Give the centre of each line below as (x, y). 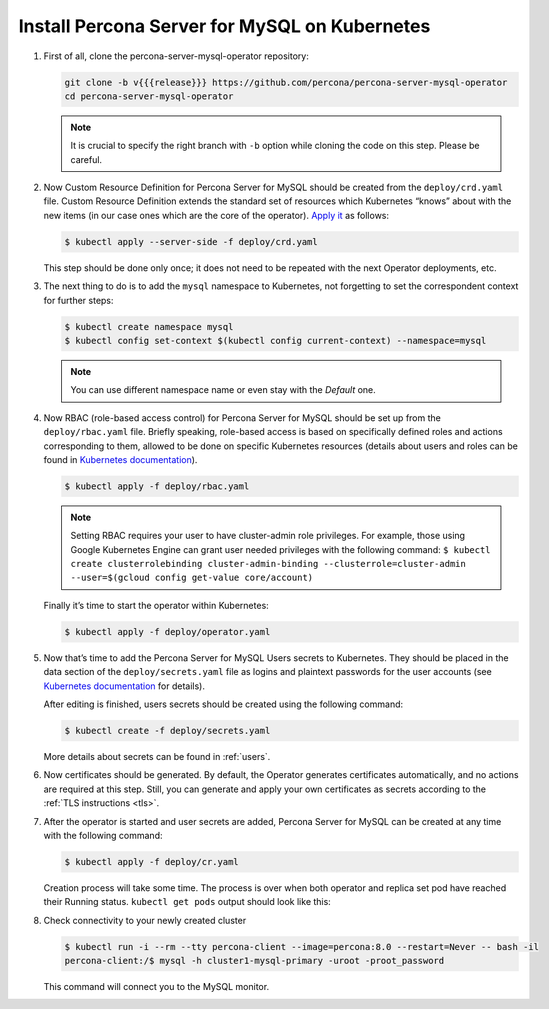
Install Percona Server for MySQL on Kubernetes (224, 26)
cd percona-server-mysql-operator (149, 96)
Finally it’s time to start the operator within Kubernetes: (156, 605)
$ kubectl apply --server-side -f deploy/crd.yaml (191, 241)
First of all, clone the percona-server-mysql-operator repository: (176, 56)
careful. (86, 159)
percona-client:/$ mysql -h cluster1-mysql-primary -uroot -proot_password (254, 961)
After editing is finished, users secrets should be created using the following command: (223, 704)
